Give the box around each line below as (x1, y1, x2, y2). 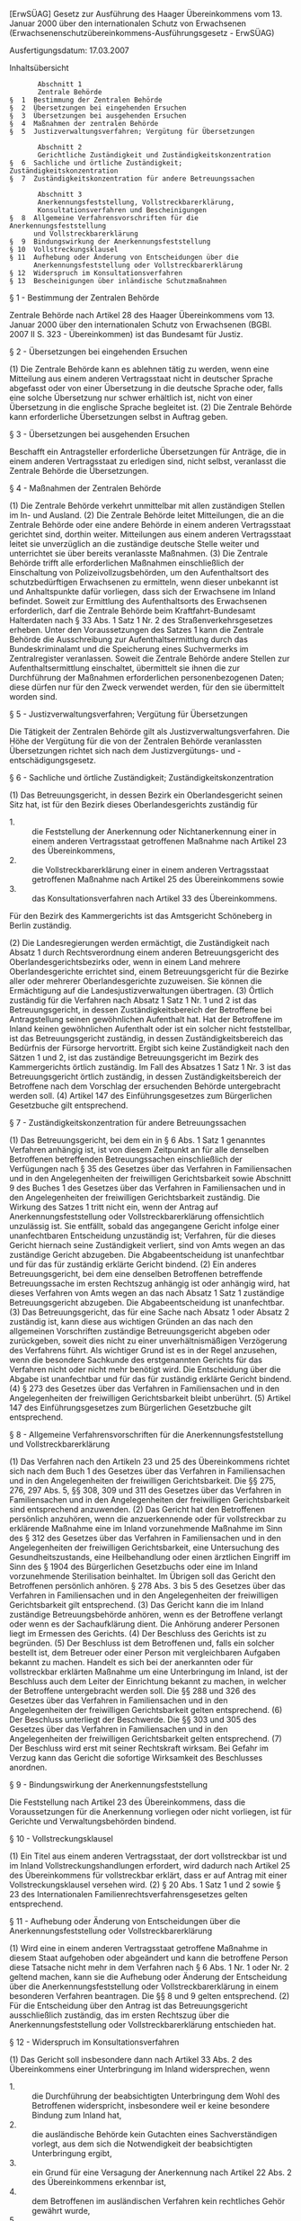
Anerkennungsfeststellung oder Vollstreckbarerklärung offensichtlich (9, 1211, 265, 1222)
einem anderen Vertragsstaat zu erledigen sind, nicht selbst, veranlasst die (9, 456, 287, 467)
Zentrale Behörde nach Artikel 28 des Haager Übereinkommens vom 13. (9, 310, 276, 320)
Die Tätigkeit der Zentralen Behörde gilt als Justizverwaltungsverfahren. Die (9, 727, 290, 736)
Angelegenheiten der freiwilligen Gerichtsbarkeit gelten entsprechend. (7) (9, 1734, 283, 1744)
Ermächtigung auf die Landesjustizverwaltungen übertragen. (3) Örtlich (9, 986, 274, 995)
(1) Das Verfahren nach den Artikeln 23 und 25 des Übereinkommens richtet (9, 1457, 290, 1467)
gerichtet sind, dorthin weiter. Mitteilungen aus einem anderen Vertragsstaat (9, 529, 292, 540)
